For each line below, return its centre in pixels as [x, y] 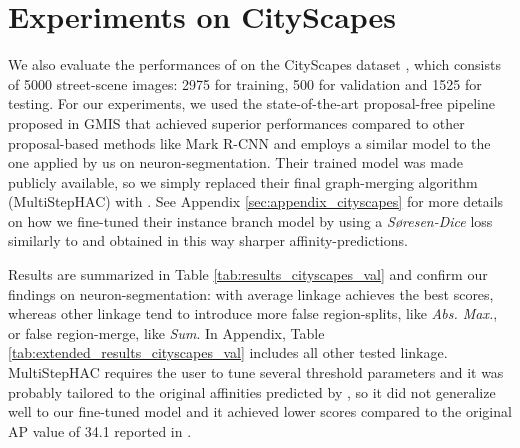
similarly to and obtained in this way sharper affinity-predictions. [208, 240]
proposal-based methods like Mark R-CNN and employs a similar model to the [249, 142]
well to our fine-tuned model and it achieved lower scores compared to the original [260, 411]
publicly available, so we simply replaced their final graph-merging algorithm [243, 181]
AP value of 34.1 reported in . [100, 430]
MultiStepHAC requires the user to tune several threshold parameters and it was [256, 372]
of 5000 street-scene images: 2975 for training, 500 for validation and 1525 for [245, 83]
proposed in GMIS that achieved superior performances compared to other [236, 122]
